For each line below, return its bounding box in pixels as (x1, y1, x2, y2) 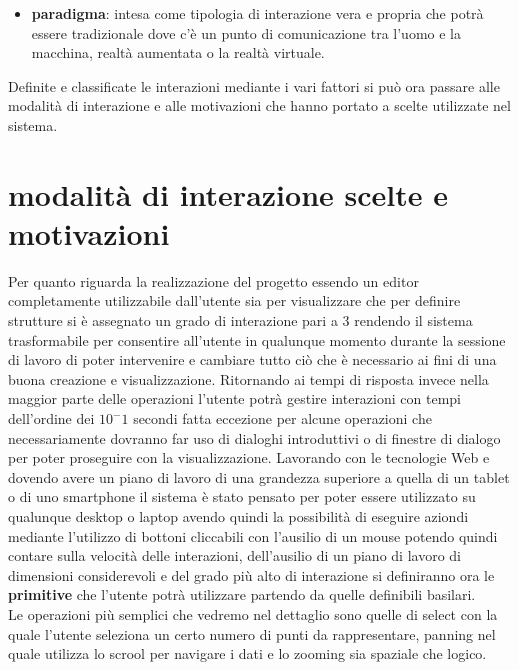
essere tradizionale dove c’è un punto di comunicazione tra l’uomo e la (31, 22, 461, 43)
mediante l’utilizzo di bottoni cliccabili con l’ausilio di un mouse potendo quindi (8, 525, 498, 546)
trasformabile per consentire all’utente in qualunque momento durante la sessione (8, 329, 506, 350)
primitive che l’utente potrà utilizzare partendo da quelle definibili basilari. (8, 584, 476, 605)
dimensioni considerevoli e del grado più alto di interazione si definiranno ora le (8, 564, 495, 585)
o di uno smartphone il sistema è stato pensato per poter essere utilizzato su (8, 486, 476, 507)
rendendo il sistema (354, 310, 473, 331)
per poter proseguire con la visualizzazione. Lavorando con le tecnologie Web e (8, 447, 490, 468)
